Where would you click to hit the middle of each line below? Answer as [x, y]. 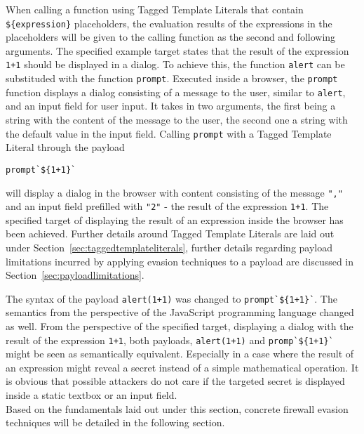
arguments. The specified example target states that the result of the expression [177, 50]
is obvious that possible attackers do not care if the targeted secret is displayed [175, 381]
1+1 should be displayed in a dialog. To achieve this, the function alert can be [175, 64]
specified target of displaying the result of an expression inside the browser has [175, 219]
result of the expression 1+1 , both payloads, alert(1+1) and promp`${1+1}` [170, 340]
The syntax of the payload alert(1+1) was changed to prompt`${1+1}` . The [171, 298]
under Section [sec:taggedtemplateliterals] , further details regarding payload [169, 247]
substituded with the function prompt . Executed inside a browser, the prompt [172, 78]
